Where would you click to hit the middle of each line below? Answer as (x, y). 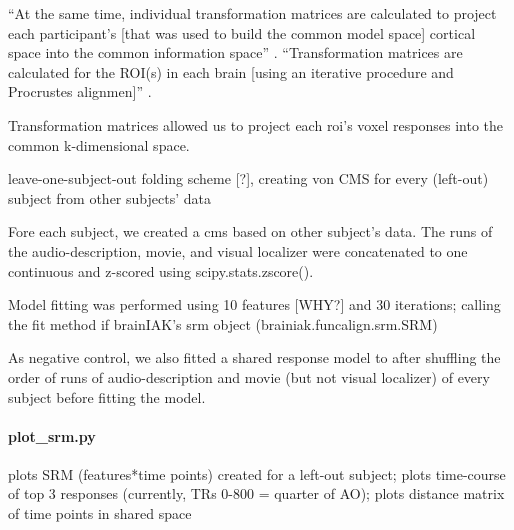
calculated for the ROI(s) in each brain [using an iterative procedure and (231, 71)
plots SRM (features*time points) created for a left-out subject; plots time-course (257, 473)
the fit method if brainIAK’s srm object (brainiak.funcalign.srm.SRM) (223, 323)
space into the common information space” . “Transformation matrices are (235, 52)
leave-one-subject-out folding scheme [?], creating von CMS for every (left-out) (248, 178)
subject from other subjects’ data (109, 197)
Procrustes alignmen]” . (80, 91)
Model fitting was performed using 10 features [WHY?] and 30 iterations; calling (254, 304)
